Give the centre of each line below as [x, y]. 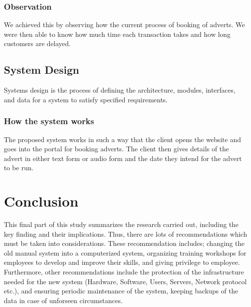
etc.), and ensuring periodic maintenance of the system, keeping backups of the [121, 291]
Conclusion [41, 201]
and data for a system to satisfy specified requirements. [86, 99]
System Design [42, 70]
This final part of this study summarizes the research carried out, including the [121, 224]
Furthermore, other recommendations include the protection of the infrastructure [124, 272]
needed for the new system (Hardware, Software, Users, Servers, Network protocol [125, 281]
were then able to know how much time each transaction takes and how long [117, 34]
